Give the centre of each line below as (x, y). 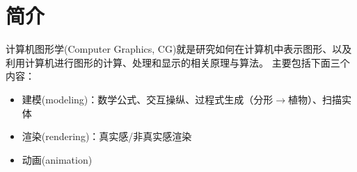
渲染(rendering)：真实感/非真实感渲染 (107, 136)
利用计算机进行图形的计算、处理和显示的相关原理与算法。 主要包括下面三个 (178, 62)
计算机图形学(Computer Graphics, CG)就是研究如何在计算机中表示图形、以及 (179, 49)
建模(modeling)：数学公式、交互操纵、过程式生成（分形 (148, 99)
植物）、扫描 (315, 99)
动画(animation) (57, 159)
